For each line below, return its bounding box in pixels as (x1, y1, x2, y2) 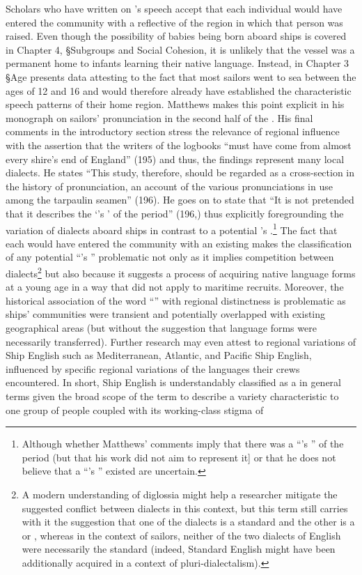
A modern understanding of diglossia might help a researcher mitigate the (22, 486, 338, 501)
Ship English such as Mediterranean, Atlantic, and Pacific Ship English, (6, 348, 312, 362)
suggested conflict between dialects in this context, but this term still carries (22, 500, 348, 515)
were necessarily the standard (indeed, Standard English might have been (22, 542, 336, 556)
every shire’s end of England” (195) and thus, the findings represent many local (6, 151, 345, 166)
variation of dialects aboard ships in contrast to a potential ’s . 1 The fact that (6, 220, 338, 237)
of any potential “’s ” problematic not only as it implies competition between (6, 250, 334, 264)
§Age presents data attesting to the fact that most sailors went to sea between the (6, 69, 356, 84)
